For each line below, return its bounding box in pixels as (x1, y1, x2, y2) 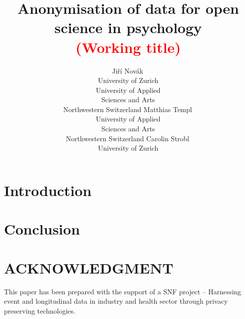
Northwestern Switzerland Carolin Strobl (66, 133, 190, 143)
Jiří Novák (112, 65, 143, 76)
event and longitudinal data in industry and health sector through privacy (4, 296, 228, 306)
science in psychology (54, 17, 202, 38)
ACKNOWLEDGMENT (4, 257, 174, 278)
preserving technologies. (4, 305, 75, 316)
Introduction (4, 180, 92, 200)
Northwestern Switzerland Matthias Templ (63, 104, 192, 114)
